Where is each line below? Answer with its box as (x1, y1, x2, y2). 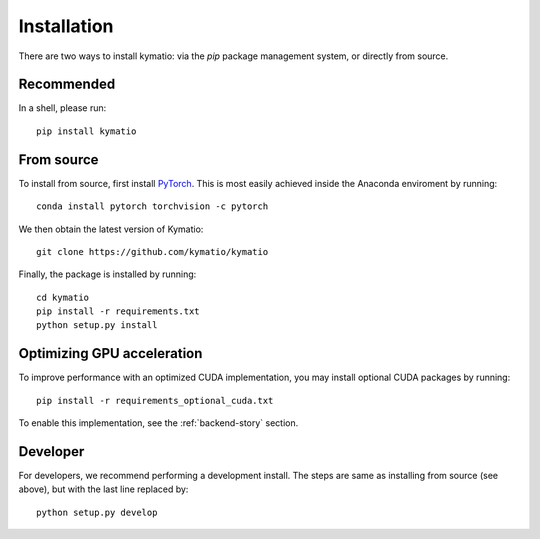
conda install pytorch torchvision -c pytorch (36, 201, 269, 212)
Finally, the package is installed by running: (18, 268, 197, 280)
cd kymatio (36, 291, 90, 303)
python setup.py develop (36, 506, 158, 518)
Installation (18, 15, 114, 37)
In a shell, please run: (18, 102, 107, 114)
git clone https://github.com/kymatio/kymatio (36, 246, 269, 257)
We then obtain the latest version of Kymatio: (18, 223, 204, 235)
